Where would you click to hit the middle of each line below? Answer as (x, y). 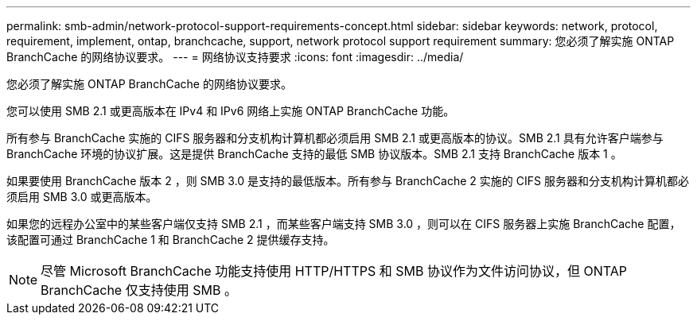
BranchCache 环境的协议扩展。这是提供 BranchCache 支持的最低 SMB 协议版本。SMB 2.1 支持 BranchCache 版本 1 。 (314, 154)
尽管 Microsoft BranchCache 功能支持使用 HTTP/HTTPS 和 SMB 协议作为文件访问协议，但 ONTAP (334, 271)
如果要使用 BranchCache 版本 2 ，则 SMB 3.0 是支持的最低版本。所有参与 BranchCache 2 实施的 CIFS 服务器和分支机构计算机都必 (348, 181)
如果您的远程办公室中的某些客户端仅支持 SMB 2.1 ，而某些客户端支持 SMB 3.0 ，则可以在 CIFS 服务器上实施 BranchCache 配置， (344, 224)
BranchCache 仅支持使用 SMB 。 (139, 290)
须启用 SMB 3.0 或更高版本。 (82, 197)
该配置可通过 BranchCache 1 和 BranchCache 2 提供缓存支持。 (171, 240)
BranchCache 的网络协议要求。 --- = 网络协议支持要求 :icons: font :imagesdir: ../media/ (235, 57)
